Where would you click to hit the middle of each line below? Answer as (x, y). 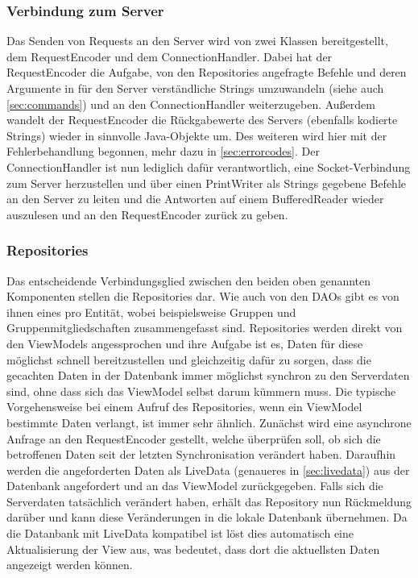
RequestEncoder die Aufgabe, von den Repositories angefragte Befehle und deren (207, 72)
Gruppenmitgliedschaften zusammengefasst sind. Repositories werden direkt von (205, 328)
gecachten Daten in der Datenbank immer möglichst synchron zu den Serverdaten (208, 375)
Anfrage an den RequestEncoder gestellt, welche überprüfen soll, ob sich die (194, 438)
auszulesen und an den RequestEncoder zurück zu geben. (147, 214)
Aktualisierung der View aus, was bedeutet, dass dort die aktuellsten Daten (193, 549)
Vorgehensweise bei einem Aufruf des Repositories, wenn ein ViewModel (184, 407)
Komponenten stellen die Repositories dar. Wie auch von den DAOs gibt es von (203, 296)
